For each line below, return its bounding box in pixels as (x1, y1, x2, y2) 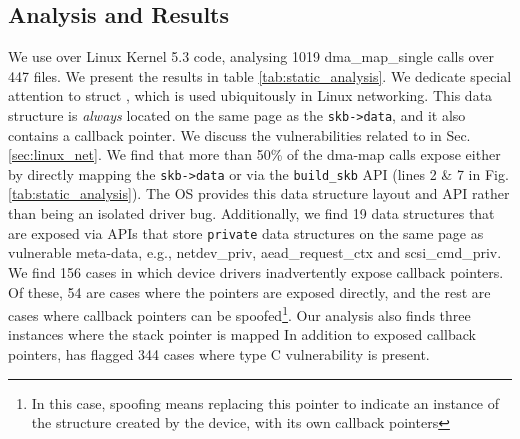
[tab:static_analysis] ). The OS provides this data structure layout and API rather (8, 183, 510, 204)
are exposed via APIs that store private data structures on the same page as (8, 222, 484, 243)
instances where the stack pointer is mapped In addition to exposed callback (8, 324, 476, 345)
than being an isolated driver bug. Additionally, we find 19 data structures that (8, 203, 495, 224)
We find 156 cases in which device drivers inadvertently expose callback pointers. (8, 261, 504, 282)
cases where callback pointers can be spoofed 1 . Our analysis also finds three (8, 302, 471, 325)
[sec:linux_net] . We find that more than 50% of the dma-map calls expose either (8, 144, 501, 165)
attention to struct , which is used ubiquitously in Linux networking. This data (8, 85, 493, 106)
